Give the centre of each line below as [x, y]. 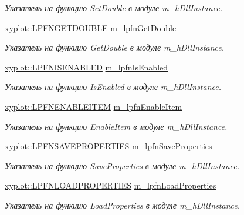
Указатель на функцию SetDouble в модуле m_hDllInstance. [114, 8]
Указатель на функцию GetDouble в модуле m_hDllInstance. [115, 47]
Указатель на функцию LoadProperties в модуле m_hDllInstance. [122, 205]
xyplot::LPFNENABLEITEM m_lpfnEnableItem [94, 106]
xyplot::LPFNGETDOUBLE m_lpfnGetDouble [91, 27]
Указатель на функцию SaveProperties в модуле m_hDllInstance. [122, 165]
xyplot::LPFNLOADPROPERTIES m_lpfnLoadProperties [111, 185]
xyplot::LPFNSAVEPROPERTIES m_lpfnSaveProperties [109, 146]
